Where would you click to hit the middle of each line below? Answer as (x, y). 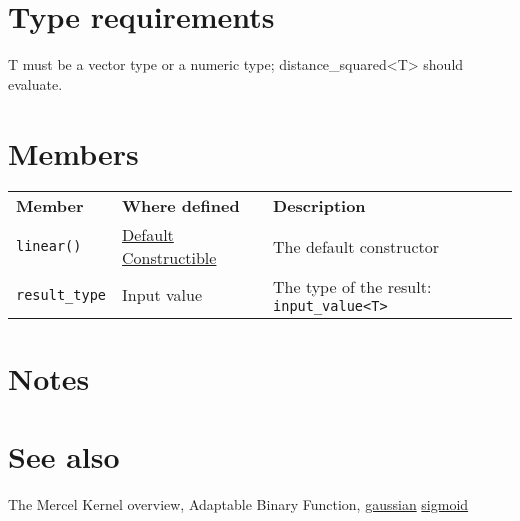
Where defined (181, 206)
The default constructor (356, 246)
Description (319, 206)
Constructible (169, 258)
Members (73, 152)
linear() (49, 246)
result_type (61, 294)
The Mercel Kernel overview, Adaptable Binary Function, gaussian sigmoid (238, 503)
